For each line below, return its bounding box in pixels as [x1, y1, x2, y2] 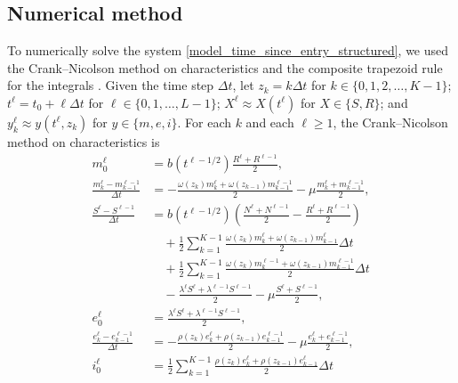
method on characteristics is [7, 132, 160, 151]
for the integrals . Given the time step [7, 76, 214, 94]
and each [245, 112, 294, 131]
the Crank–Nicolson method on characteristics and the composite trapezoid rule [7, 58, 443, 77]
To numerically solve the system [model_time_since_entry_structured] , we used [7, 41, 449, 60]
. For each [177, 112, 231, 131]
